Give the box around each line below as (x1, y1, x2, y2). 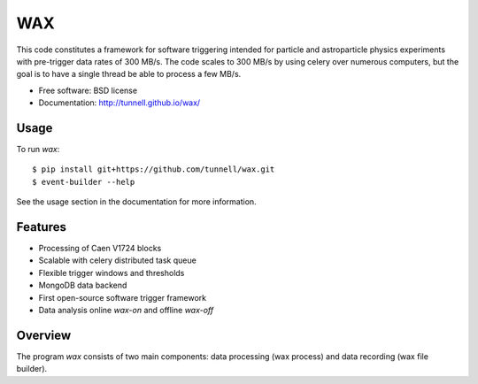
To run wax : (16, 144, 60, 155)
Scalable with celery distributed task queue (38, 255, 197, 265)
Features (16, 219, 66, 234)
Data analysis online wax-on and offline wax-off (38, 305, 214, 316)
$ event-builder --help (32, 177, 135, 187)
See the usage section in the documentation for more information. (16, 196, 257, 207)
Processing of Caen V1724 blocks (38, 243, 162, 254)
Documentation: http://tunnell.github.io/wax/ (38, 97, 201, 108)
